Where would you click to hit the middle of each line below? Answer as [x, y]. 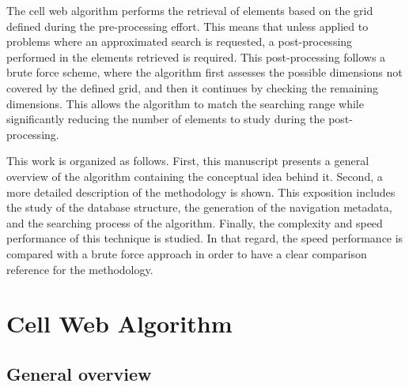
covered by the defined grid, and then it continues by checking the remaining [192, 87]
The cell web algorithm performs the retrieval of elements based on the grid [190, 10]
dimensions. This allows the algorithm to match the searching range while [185, 103]
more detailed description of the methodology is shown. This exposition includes [201, 192]
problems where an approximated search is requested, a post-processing [180, 41]
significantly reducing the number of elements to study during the [166, 119]
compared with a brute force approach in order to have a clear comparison [187, 253]
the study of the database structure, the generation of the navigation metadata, [199, 207]
